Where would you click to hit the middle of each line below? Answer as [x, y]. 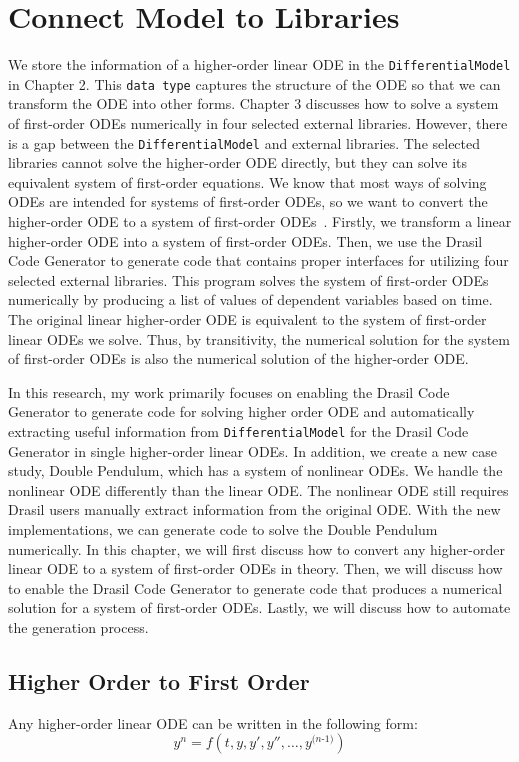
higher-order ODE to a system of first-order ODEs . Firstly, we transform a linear [260, 221]
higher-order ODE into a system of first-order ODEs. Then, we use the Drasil [245, 240]
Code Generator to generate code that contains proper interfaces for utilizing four [258, 260]
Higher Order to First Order [159, 680]
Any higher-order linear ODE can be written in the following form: [213, 722]
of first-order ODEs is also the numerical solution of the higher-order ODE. [238, 358]
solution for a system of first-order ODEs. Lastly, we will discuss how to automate [259, 607]
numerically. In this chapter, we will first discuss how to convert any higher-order [256, 548]
